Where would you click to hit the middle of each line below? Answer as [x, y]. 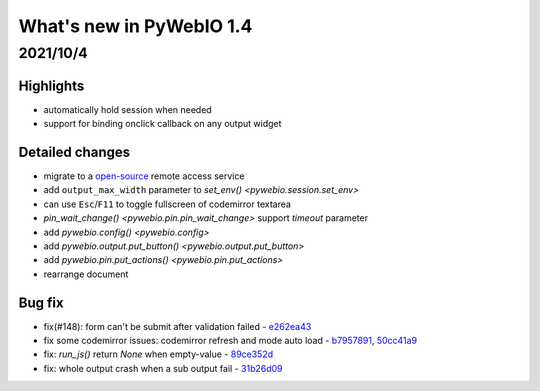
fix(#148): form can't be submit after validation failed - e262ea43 [177, 326]
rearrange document [86, 274]
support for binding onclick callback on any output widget [162, 124]
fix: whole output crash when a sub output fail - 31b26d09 [163, 368]
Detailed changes [74, 151]
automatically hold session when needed [127, 109]
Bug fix [41, 302]
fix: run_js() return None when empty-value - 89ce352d [158, 354]
